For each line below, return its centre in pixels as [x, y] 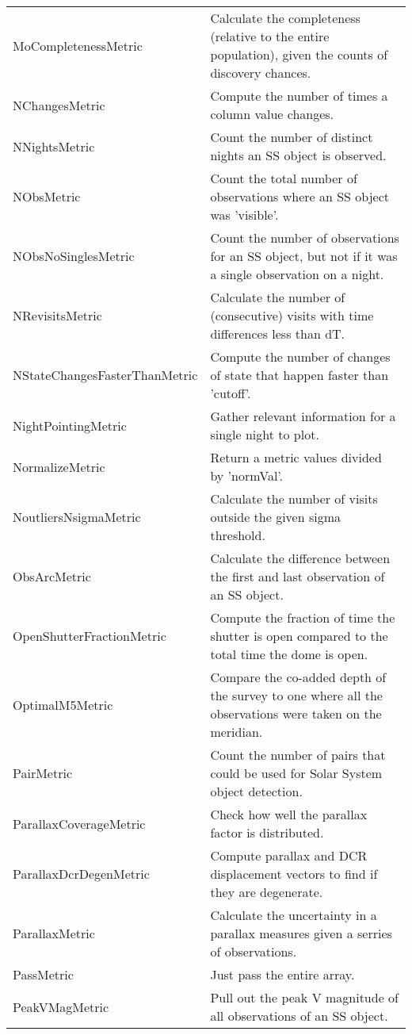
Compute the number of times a [299, 96]
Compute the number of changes [300, 356]
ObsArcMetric [52, 576]
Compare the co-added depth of [298, 677]
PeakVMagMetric [61, 1006]
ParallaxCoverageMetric [79, 823]
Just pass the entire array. [282, 974]
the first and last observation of [298, 576]
